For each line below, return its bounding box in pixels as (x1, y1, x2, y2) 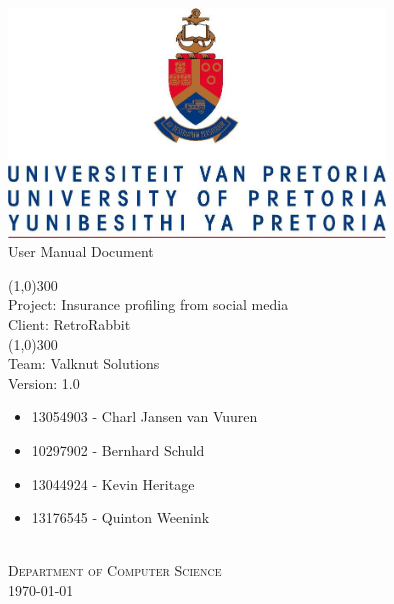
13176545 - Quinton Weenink (31, 507, 210, 528)
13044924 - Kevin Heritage (31, 473, 195, 494)
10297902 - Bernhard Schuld (31, 439, 205, 460)
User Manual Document (8, 241, 154, 262)
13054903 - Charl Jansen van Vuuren (31, 406, 258, 427)
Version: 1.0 (8, 372, 80, 393)
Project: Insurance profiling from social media (8, 294, 289, 315)
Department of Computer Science (8, 560, 222, 581)
